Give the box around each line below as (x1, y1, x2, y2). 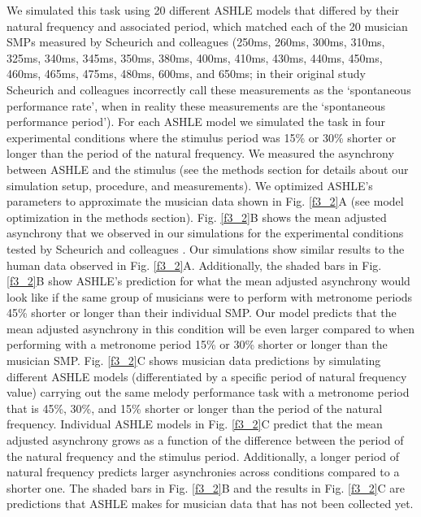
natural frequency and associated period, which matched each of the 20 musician (7, 17, 408, 34)
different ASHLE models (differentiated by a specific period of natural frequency (7, 367, 407, 384)
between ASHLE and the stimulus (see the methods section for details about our (7, 160, 409, 177)
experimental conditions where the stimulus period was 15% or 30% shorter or (7, 128, 397, 146)
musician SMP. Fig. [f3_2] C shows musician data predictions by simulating (7, 352, 381, 369)
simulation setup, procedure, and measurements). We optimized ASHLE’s (7, 176, 373, 193)
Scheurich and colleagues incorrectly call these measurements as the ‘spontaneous (7, 80, 411, 98)
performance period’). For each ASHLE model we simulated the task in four (7, 113, 386, 130)
